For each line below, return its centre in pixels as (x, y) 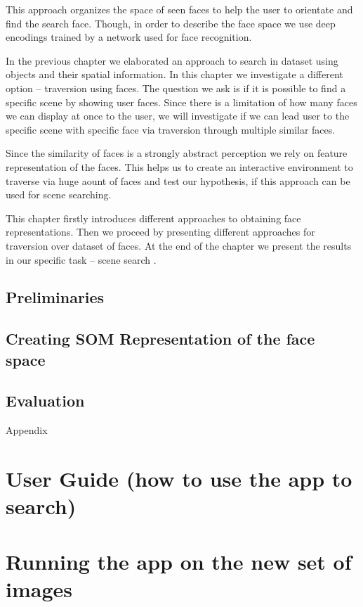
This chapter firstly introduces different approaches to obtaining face (153, 218)
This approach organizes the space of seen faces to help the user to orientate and (179, 9)
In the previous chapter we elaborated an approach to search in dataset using (172, 60)
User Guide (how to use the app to (179, 479)
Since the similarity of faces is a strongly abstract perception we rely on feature (177, 153)
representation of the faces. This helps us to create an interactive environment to (179, 166)
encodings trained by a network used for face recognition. (129, 37)
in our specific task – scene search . (81, 259)
